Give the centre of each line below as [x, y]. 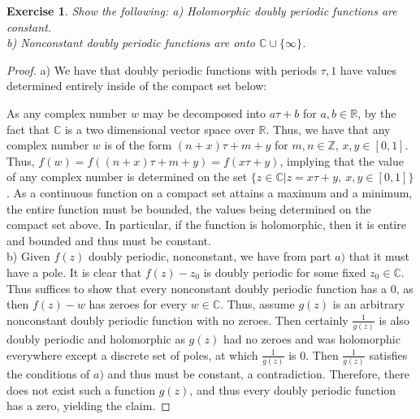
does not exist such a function [81, 389]
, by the [377, 112]
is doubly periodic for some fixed [285, 272]
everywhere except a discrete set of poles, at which [132, 354]
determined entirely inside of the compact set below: [137, 86]
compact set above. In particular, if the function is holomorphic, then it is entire [206, 225]
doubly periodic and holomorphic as [96, 339]
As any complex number [67, 112]
